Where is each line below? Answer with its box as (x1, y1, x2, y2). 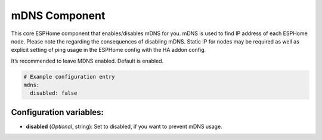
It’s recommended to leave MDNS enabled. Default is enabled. (11, 57, 164, 64)
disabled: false (30, 90, 78, 97)
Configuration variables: (11, 107, 104, 117)
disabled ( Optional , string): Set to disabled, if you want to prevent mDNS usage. (26, 123, 223, 130)
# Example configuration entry (23, 73, 116, 80)
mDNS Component (11, 9, 106, 22)
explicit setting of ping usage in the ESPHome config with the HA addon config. (11, 46, 206, 54)
